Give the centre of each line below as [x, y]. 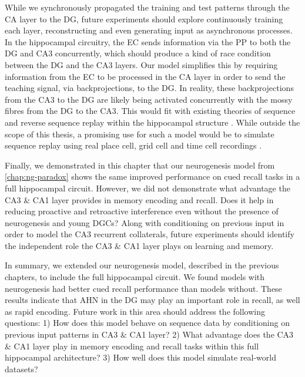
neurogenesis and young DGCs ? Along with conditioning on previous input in [145, 222]
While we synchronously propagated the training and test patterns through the [147, 7]
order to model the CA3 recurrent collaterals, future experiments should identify [150, 234]
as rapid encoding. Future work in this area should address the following [135, 311]
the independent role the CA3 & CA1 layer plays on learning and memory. [139, 245]
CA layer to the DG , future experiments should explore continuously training [144, 18]
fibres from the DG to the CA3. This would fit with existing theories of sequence [150, 111]
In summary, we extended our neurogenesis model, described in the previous [142, 265]
